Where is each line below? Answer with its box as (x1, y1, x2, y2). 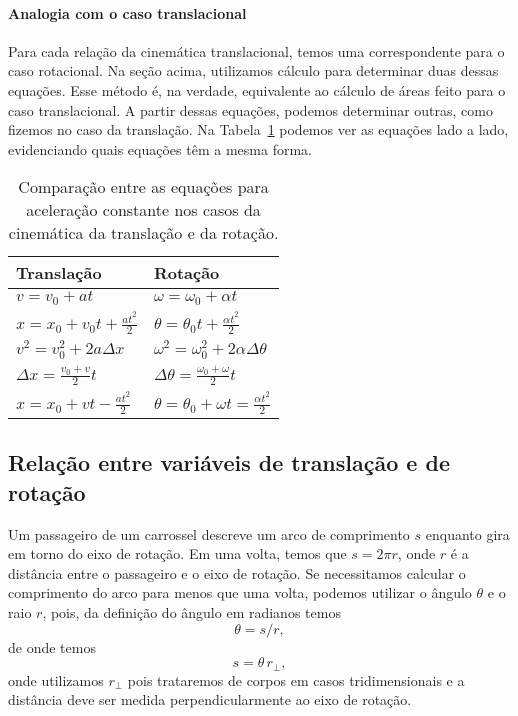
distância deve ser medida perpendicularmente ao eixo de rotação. (8, 689, 412, 710)
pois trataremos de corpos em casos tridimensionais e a (127, 669, 465, 690)
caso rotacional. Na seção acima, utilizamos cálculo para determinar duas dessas (8, 60, 499, 81)
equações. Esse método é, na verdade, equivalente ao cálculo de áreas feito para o (8, 79, 506, 100)
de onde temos (8, 636, 96, 657)
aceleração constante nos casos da (26, 198, 261, 222)
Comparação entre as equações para (18, 175, 269, 199)
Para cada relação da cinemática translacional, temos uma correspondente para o (8, 40, 505, 61)
